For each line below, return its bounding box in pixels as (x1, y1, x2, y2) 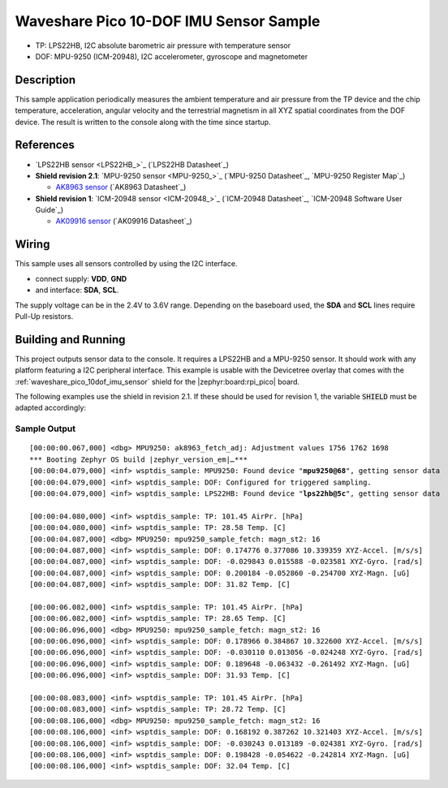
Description (15, 73, 76, 87)
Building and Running (15, 333, 126, 347)
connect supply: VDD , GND (35, 273, 127, 283)
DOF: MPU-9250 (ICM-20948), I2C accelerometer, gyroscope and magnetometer (35, 51, 308, 61)
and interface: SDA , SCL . (35, 285, 119, 295)
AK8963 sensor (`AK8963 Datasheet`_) (55, 183, 187, 192)
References (15, 138, 75, 152)
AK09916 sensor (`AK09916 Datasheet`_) (55, 216, 192, 226)
